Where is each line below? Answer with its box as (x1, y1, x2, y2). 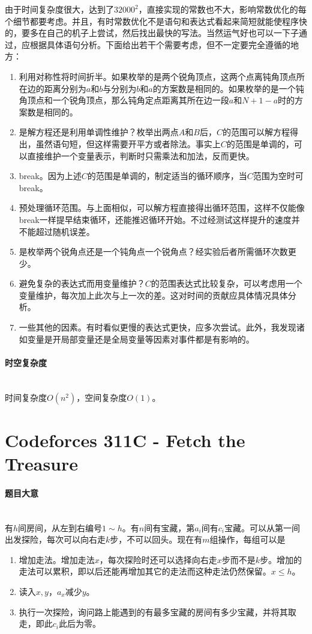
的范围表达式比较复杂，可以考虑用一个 (151, 277, 302, 290)
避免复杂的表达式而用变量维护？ (19, 277, 145, 290)
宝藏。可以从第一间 (224, 521, 300, 534)
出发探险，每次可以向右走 (5, 533, 106, 546)
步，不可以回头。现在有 (110, 533, 203, 546)
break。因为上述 (19, 169, 82, 182)
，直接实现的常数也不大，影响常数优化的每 (138, 3, 307, 15)
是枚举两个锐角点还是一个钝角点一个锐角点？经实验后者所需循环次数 (19, 245, 288, 258)
